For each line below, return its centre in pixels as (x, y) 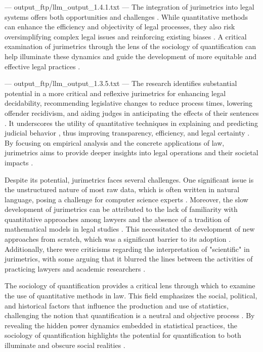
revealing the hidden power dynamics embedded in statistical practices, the (121, 325)
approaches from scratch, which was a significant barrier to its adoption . (118, 239)
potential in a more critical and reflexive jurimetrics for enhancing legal (115, 93)
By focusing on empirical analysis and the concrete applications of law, (115, 142)
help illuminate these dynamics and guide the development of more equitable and (130, 56)
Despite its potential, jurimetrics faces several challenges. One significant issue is (129, 179)
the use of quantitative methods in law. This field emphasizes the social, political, (131, 296)
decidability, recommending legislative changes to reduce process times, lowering (129, 103)
